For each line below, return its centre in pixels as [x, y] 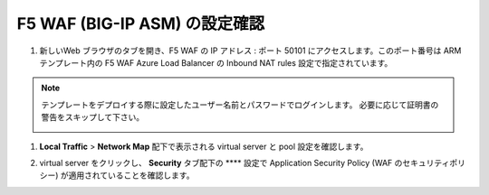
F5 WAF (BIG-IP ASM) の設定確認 [141, 23]
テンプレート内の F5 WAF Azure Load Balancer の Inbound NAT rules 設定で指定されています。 [216, 62]
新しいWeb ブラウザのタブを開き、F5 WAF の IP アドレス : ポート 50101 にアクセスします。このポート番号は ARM [250, 51]
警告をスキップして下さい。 [93, 117]
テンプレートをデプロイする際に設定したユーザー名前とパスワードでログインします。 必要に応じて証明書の [240, 105]
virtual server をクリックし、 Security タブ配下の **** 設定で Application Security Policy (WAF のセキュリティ [244, 162]
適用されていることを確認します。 [131, 175]
